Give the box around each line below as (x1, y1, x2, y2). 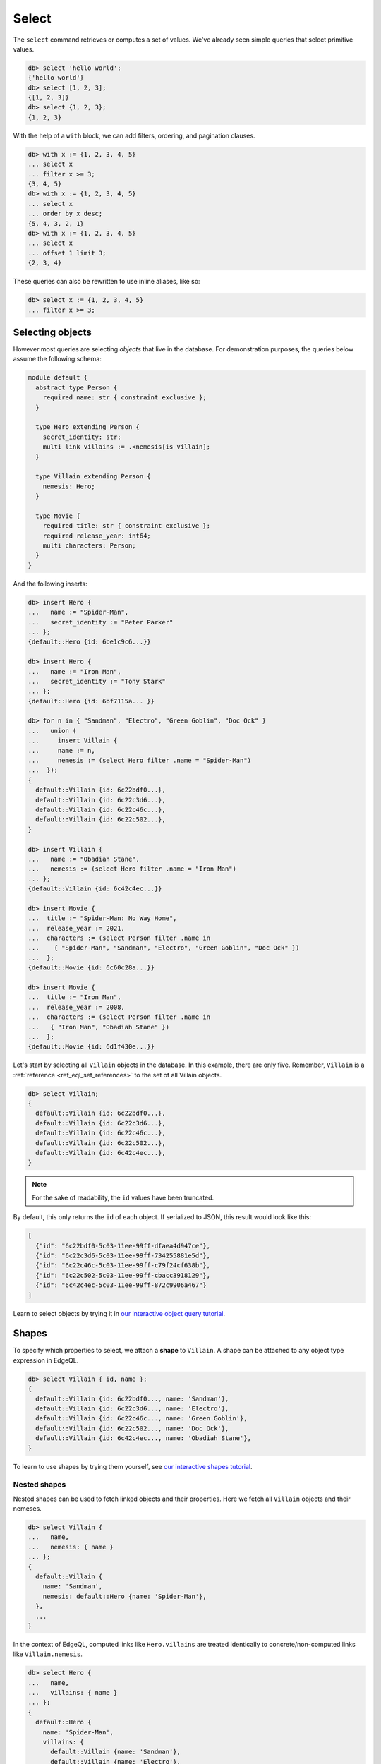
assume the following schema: (13, 355, 102, 363)
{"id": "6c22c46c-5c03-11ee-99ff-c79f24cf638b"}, (35, 1262, 211, 1269)
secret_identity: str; (42, 433, 121, 441)
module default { (28, 374, 88, 382)
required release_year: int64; (42, 531, 151, 540)
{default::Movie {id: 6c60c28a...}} (28, 964, 155, 972)
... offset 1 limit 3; (28, 249, 107, 257)
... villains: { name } (28, 1689, 118, 1697)
